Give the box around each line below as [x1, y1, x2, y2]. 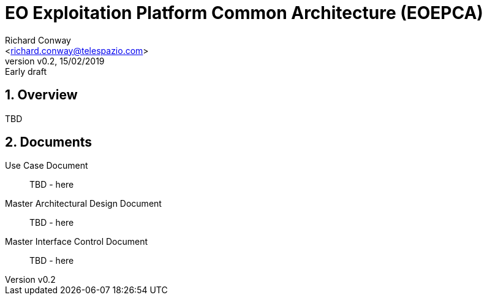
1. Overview [5, 87, 78, 103]
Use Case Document [5, 160, 88, 171]
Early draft [5, 66, 47, 77]
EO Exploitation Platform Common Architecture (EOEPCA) [5, 2, 483, 23]
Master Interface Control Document [5, 236, 148, 247]
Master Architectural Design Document [5, 198, 162, 209]
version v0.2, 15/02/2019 [5, 55, 105, 66]
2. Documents [5, 134, 92, 150]
